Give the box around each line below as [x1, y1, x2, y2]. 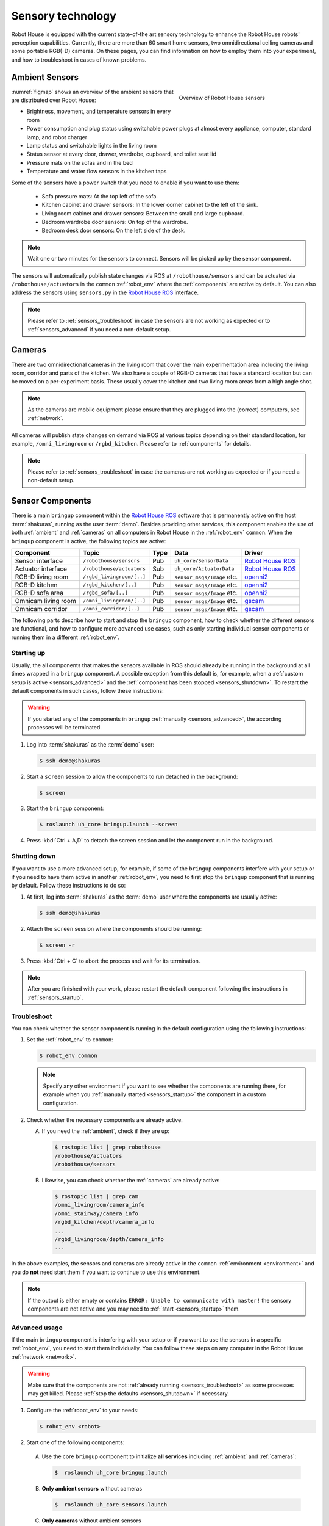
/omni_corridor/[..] [82, 606, 140, 612]
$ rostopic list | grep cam [54, 1193, 138, 1200]
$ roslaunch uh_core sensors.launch [54, 1501, 168, 1508]
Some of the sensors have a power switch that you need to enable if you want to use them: [11, 179, 240, 186]
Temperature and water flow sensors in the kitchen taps [26, 168, 167, 175]
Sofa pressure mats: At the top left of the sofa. [41, 192, 158, 200]
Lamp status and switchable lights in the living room [26, 142, 157, 149]
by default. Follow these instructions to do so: [11, 882, 126, 889]
